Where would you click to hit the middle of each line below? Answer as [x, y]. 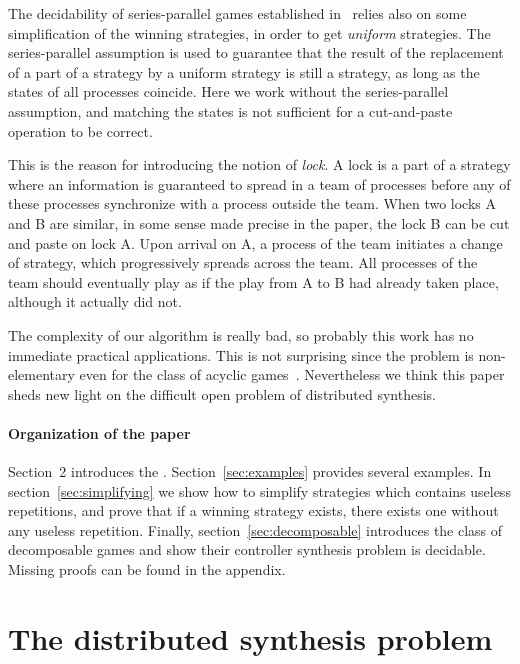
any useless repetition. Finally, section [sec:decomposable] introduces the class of [255, 529]
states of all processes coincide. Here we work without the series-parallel [228, 91]
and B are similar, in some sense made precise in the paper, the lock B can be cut [259, 222]
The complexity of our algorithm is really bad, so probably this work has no [241, 334]
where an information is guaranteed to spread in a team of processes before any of [259, 183]
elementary [41, 374]
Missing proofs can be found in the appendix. [147, 569]
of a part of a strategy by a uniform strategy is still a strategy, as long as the [244, 71]
